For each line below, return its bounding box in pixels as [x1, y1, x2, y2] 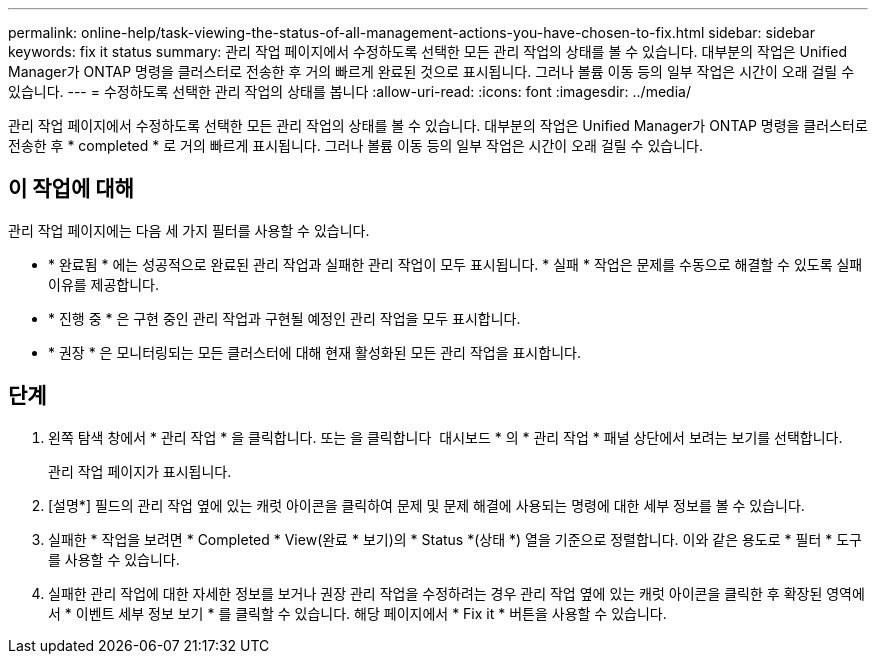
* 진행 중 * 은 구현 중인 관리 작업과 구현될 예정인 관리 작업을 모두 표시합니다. [48, 309, 521, 327]
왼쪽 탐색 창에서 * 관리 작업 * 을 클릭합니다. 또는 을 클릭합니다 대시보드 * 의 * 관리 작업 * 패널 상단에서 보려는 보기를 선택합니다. [48, 428, 843, 446]
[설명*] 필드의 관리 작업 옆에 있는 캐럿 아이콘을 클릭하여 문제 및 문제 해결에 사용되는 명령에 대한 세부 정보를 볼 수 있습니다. [48, 496, 805, 514]
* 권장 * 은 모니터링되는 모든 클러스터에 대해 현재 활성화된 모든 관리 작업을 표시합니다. [48, 343, 581, 361]
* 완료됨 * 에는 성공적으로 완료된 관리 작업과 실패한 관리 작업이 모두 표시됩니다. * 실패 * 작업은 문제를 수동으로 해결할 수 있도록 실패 [48, 255, 863, 273]
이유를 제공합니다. [48, 275, 160, 293]
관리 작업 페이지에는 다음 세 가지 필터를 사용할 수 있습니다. [8, 221, 370, 239]
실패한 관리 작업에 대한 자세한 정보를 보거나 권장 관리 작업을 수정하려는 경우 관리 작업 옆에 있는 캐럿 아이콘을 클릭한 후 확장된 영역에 [48, 584, 865, 602]
